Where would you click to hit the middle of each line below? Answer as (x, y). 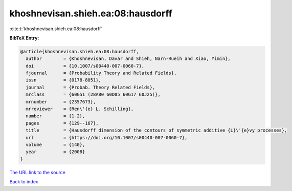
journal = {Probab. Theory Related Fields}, (91, 87)
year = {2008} (55, 152)
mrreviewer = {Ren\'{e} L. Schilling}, (80, 109)
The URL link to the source (38, 172)
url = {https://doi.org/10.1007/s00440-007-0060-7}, (107, 137)
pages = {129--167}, (62, 123)
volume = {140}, (55, 145)
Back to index (24, 182)
